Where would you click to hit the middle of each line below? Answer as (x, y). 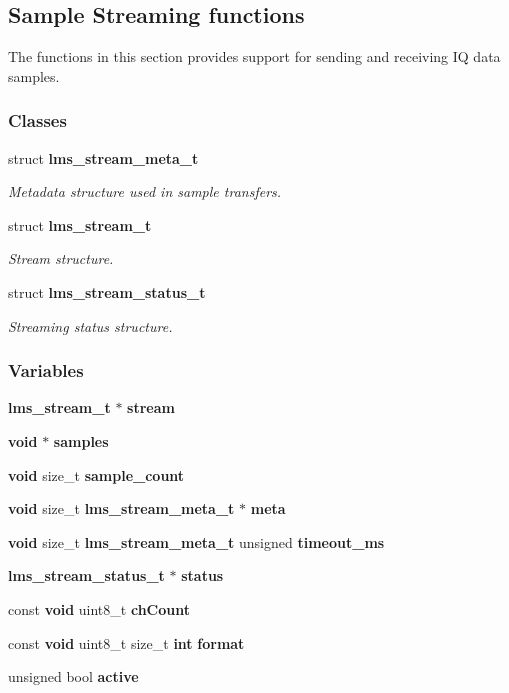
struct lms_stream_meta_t (103, 157)
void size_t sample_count (96, 474)
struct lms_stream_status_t (107, 291)
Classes (37, 120)
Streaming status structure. (90, 325)
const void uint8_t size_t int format (126, 642)
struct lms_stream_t (80, 224)
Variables (46, 370)
